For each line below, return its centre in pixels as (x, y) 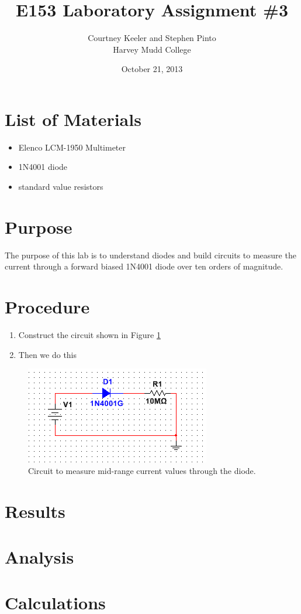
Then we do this (48, 354)
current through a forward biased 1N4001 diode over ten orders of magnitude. (144, 266)
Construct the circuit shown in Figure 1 (89, 335)
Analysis (39, 557)
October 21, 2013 (152, 69)
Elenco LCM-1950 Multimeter (72, 147)
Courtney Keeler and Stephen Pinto (152, 38)
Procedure (47, 307)
